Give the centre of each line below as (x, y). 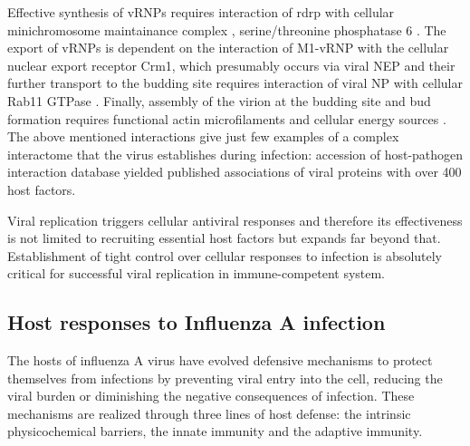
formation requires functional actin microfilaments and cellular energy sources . (227, 118)
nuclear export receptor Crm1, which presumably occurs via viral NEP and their (231, 65)
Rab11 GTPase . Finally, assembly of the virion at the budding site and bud (219, 100)
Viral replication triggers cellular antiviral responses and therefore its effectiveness (235, 220)
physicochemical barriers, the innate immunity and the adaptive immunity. (215, 431)
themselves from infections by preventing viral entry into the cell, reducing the (225, 378)
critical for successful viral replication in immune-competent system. (197, 273)
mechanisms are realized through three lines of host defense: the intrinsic (209, 413)
